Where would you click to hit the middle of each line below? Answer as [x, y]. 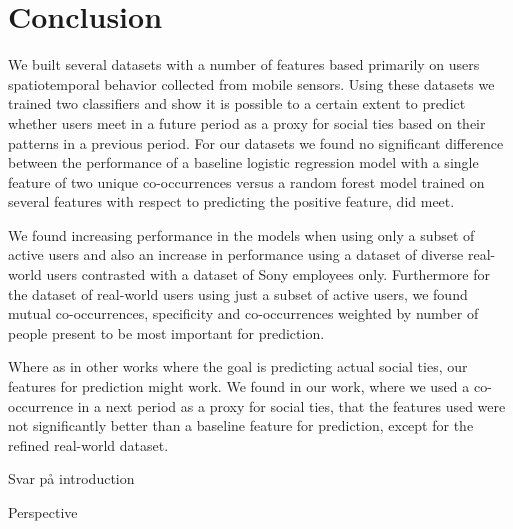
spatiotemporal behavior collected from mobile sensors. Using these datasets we [251, 83]
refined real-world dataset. [88, 444]
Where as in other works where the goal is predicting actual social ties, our [238, 366]
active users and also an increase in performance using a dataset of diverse [236, 254]
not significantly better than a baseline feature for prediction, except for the [241, 425]
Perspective [43, 512]
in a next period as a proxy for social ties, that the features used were [291, 405]
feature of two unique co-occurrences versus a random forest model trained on [246, 181]
